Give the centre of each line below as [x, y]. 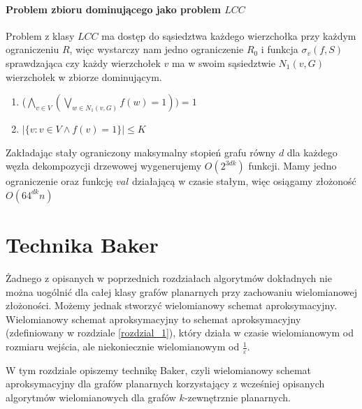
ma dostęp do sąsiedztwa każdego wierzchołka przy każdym [229, 35]
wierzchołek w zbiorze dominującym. [84, 76]
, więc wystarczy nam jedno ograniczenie [157, 49]
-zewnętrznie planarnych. [238, 397]
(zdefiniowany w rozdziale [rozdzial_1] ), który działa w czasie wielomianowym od [180, 333]
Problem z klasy [40, 35]
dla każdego [312, 152]
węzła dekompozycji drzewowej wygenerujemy [104, 166]
